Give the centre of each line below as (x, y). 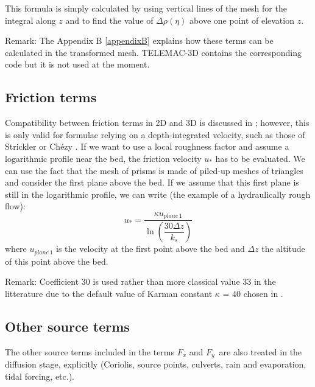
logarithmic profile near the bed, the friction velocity (103, 158)
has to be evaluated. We (260, 158)
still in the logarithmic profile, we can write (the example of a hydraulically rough (158, 194)
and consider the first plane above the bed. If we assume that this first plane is (152, 182)
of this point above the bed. (57, 261)
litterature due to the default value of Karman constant (109, 293)
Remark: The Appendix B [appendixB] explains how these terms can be (139, 40)
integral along (30, 20)
